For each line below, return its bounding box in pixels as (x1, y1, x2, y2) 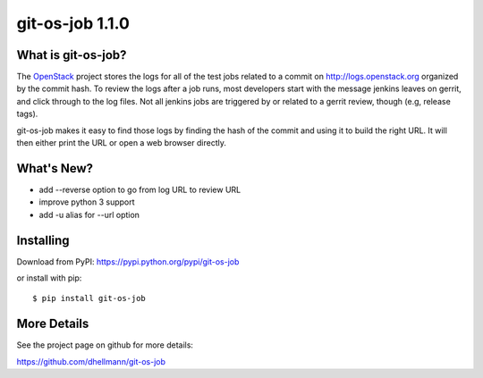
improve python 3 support (38, 197, 135, 207)
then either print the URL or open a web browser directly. (16, 138, 227, 148)
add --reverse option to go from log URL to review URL (38, 184, 241, 195)
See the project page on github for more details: (16, 340, 194, 350)
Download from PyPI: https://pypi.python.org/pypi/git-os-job (16, 256, 240, 267)
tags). (16, 108, 38, 120)
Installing (16, 232, 71, 248)
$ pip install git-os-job (32, 293, 147, 304)
